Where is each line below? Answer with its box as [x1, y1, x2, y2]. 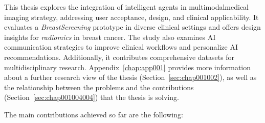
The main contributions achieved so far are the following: [4, 109, 183, 119]
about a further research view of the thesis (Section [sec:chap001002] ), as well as [4, 72, 257, 83]
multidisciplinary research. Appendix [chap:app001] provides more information [4, 61, 251, 72]
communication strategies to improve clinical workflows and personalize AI [4, 42, 238, 52]
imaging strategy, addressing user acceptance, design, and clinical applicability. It [4, 11, 259, 22]
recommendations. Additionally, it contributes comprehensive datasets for [4, 51, 235, 62]
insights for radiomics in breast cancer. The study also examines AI [4, 31, 216, 42]
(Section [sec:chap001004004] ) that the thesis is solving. [4, 92, 179, 102]
